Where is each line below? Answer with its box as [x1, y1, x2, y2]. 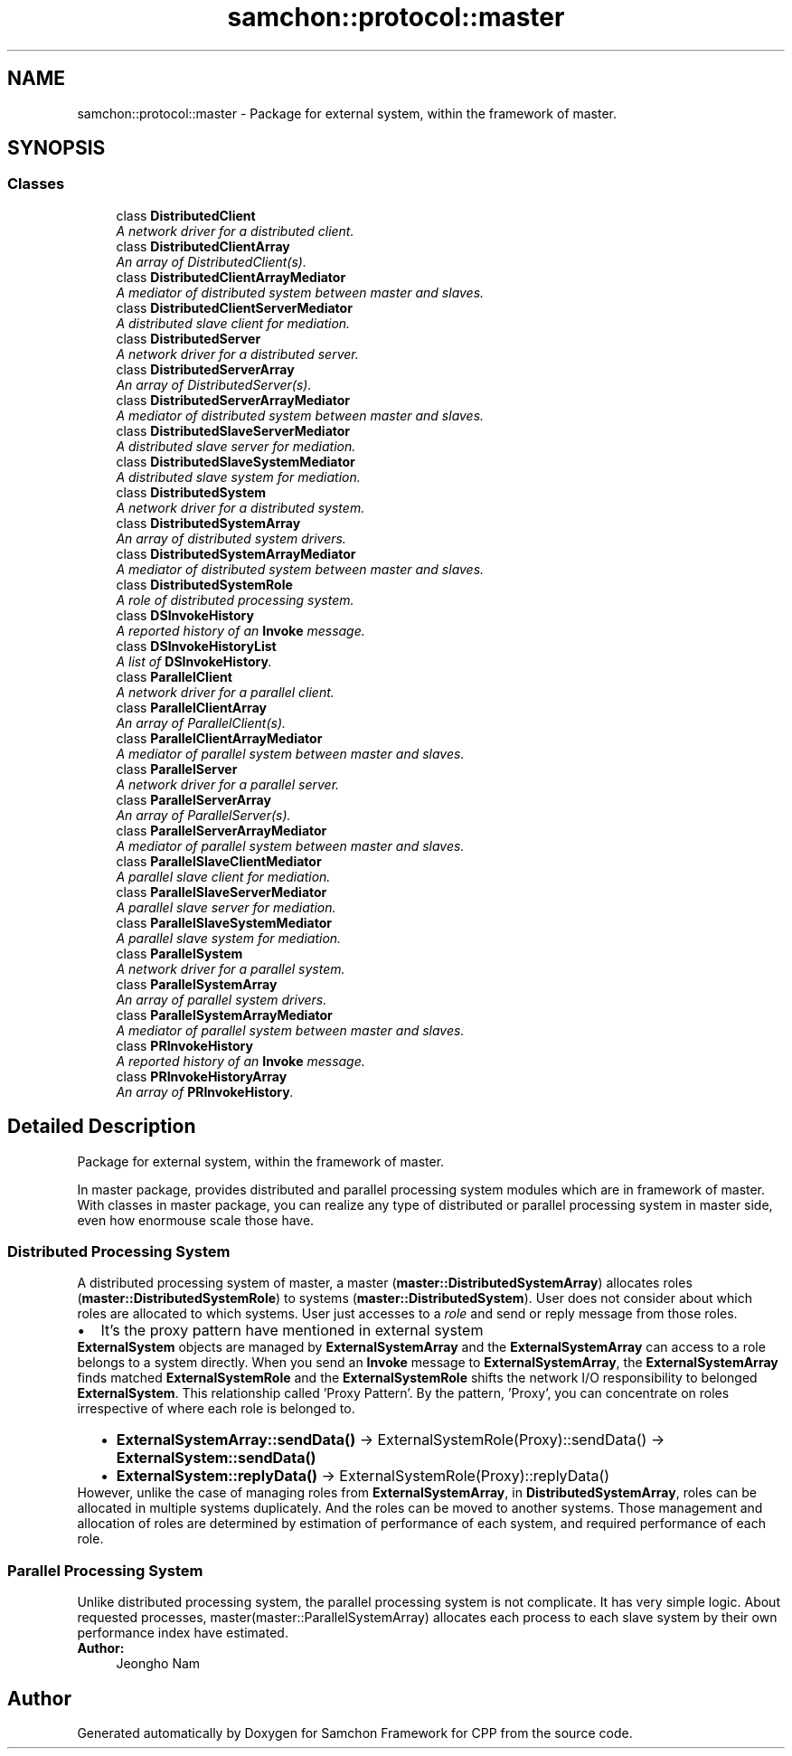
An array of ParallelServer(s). [116, 807, 291, 823]
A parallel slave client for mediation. [116, 868, 331, 884]
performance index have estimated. [77, 1625, 288, 1641]
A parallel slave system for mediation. [116, 930, 342, 946]
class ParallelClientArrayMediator [116, 730, 323, 746]
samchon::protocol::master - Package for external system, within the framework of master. [77, 105, 618, 121]
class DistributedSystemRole [116, 576, 293, 592]
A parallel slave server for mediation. [116, 899, 336, 915]
